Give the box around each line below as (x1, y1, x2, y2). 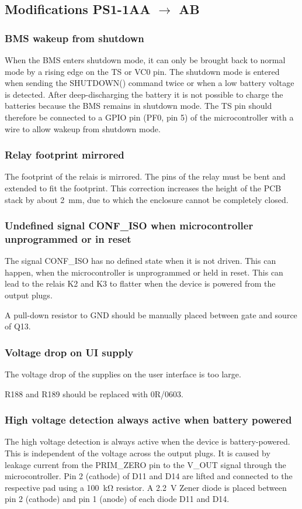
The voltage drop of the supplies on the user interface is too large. (5, 368, 241, 380)
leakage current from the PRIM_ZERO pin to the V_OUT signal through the (5, 458, 286, 470)
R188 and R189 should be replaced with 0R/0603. (5, 387, 183, 400)
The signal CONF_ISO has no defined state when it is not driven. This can (5, 254, 276, 267)
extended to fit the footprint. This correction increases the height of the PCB (5, 181, 282, 194)
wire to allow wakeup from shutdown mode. (5, 122, 161, 135)
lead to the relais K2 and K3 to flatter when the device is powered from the (5, 277, 276, 290)
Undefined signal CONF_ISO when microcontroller (5, 218, 254, 233)
